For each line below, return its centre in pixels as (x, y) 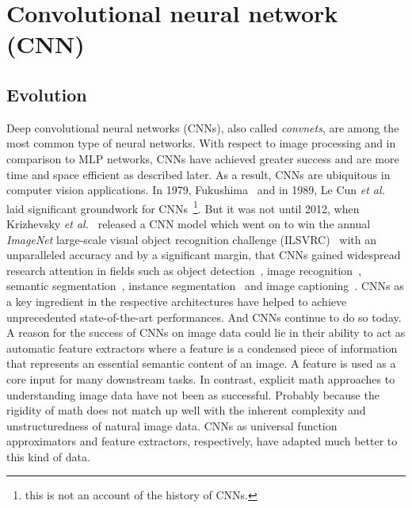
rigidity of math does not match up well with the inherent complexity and (186, 410)
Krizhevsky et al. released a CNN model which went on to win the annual (189, 223)
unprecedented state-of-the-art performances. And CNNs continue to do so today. (204, 317)
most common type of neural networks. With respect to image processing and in (201, 143)
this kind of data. (48, 456)
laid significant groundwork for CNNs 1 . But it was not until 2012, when (183, 207)
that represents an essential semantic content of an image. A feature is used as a (201, 363)
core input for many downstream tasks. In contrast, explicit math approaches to (201, 378)
